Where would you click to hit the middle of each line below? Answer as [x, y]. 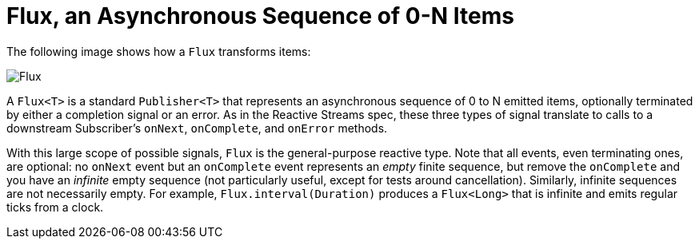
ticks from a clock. [55, 207]
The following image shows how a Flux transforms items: [159, 51]
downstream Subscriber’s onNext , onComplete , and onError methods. [197, 128]
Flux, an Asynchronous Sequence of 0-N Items [260, 16]
